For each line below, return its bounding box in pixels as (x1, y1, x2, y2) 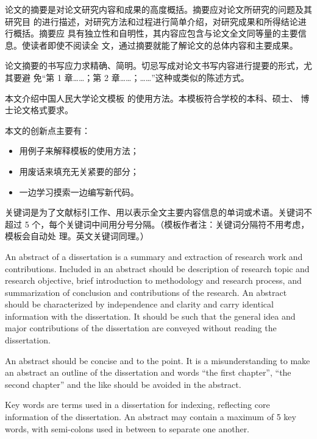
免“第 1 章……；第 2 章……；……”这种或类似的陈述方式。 (33, 71, 249, 83)
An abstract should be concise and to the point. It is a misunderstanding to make (5, 354, 310, 367)
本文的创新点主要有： (5, 124, 90, 136)
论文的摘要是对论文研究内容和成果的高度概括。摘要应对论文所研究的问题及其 (5, 3, 312, 15)
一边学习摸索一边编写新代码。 (19, 185, 139, 198)
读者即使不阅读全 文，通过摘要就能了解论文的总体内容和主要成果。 (30, 38, 298, 51)
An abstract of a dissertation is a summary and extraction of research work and (5, 250, 303, 262)
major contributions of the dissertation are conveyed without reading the (5, 321, 277, 334)
